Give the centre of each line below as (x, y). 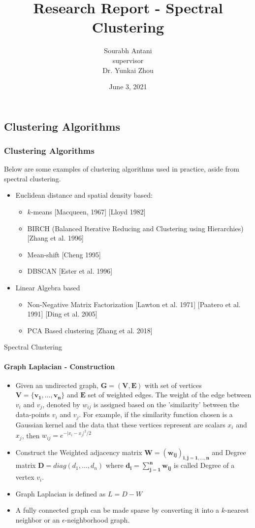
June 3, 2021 (128, 87)
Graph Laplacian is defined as (61, 493)
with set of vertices (173, 385)
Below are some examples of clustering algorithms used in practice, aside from (122, 169)
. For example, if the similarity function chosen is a (156, 414)
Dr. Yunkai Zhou (128, 70)
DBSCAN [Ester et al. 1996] (70, 271)
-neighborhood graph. (97, 520)
